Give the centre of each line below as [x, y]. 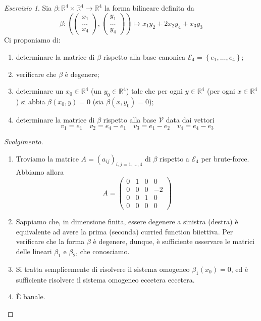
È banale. [31, 296]
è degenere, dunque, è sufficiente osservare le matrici [174, 241]
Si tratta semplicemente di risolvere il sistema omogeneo [103, 269]
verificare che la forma [50, 241]
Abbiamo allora [40, 172]
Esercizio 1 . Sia [28, 8]
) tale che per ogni [154, 91]
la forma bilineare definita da [149, 8]
